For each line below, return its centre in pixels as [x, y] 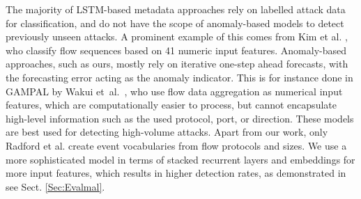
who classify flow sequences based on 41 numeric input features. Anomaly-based [176, 50]
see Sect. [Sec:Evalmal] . [55, 186]
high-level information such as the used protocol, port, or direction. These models [180, 118]
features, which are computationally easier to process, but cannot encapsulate [171, 105]
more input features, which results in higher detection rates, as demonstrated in [176, 173]
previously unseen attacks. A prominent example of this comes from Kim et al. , [177, 37]
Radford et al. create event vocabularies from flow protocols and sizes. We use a [176, 145]
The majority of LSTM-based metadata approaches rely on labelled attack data [176, 9]
